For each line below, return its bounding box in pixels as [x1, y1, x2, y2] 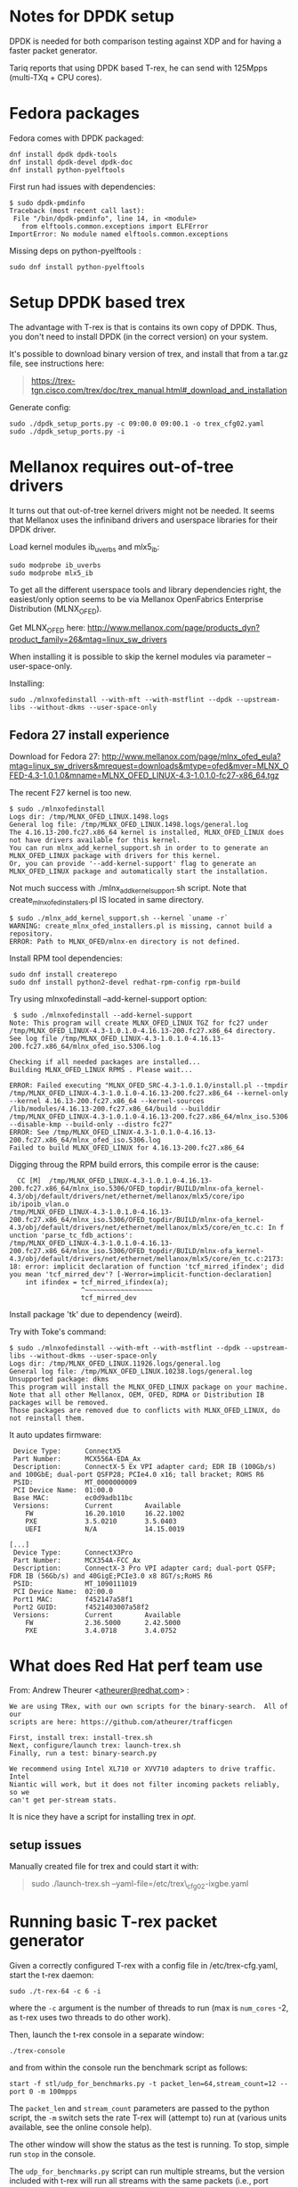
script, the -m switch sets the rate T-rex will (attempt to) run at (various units [9, 2112, 287, 2124]
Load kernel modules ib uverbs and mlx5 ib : [9, 541, 160, 554]
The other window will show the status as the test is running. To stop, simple [9, 2139, 289, 2150]
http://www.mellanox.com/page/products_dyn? [87, 623, 261, 633]
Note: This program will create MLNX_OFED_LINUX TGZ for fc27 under [9, 1019, 269, 1027]
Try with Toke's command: [9, 1326, 107, 1337]
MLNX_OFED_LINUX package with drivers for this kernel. [9, 851, 221, 860]
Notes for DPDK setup [9, 6, 175, 27]
